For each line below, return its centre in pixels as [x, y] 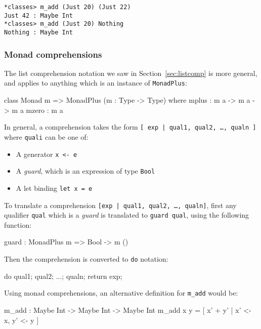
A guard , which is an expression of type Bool [85, 171]
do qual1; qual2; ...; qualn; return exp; [63, 276]
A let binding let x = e [54, 188]
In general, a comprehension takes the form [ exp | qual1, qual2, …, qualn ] [130, 127]
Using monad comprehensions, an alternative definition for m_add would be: [121, 293]
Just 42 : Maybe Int [39, 15]
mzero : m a [45, 110]
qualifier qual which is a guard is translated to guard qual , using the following [127, 215]
